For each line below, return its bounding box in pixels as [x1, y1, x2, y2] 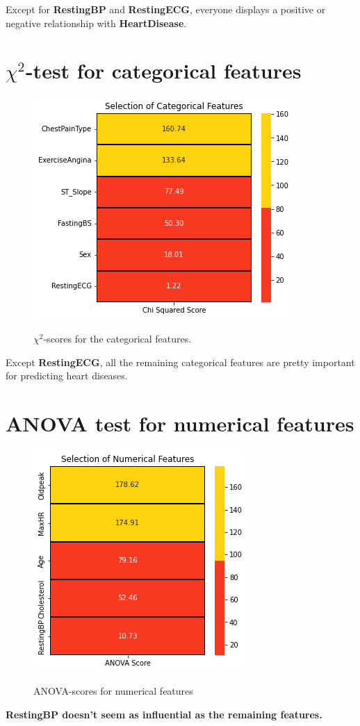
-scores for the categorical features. [43, 331, 192, 345]
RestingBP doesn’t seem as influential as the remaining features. [6, 707, 322, 721]
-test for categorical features [25, 56, 302, 85]
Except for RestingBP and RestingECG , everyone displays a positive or [6, 2, 326, 16]
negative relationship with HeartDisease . [6, 15, 187, 30]
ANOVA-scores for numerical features [33, 684, 193, 698]
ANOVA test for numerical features [6, 409, 354, 437]
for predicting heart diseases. [6, 368, 128, 383]
